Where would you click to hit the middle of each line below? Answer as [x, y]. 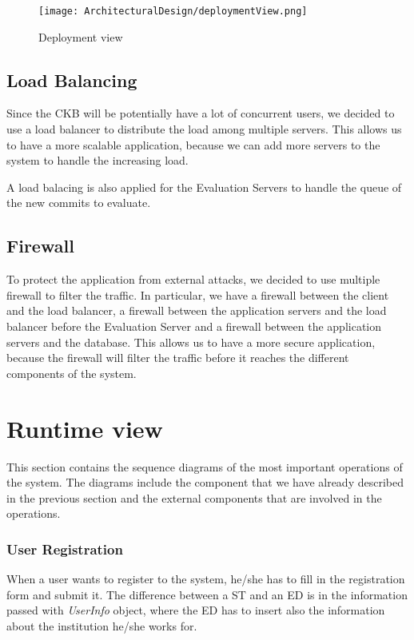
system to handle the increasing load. [98, 160]
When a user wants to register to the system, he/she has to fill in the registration [206, 579]
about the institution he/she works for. [102, 625]
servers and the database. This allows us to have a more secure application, [191, 342]
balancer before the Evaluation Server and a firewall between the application [194, 326]
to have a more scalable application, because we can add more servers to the [193, 144]
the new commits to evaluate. [79, 203]
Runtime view [85, 428]
